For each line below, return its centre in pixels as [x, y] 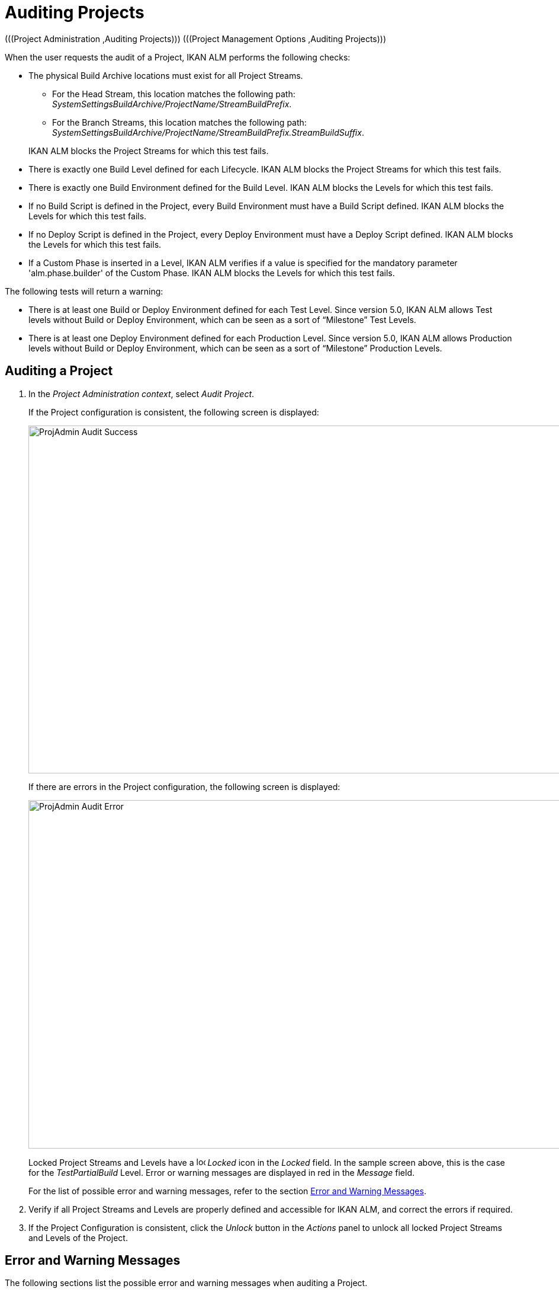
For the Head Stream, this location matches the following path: [174, 94]
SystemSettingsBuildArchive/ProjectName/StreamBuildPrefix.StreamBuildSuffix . [208, 132]
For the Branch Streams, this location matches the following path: [179, 122]
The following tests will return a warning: [84, 291]
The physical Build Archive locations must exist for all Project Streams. [166, 75]
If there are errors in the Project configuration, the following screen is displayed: [184, 786]
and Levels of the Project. [78, 1237]
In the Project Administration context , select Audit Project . [142, 394]
